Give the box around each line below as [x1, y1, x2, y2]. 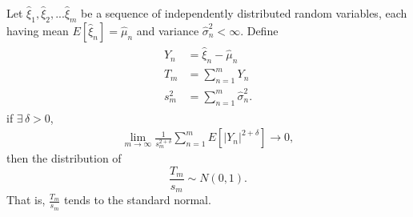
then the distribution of [6, 150, 122, 167]
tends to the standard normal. [64, 191, 211, 208]
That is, [6, 191, 46, 208]
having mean [6, 22, 69, 38]
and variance [136, 22, 199, 38]
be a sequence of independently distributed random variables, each [81, 5, 407, 21]
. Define [240, 22, 279, 38]
